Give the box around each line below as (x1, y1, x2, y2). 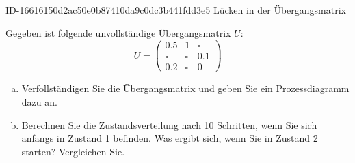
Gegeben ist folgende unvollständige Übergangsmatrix (5, 25, 231, 40)
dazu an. (21, 94, 57, 108)
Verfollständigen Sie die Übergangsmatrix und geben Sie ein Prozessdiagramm (21, 81, 350, 95)
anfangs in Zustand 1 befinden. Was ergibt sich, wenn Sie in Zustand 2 (21, 131, 318, 145)
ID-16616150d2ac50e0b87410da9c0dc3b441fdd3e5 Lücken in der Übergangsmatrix (5, 3, 347, 16)
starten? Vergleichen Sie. (21, 144, 125, 158)
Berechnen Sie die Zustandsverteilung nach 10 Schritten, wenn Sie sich (21, 117, 317, 132)
